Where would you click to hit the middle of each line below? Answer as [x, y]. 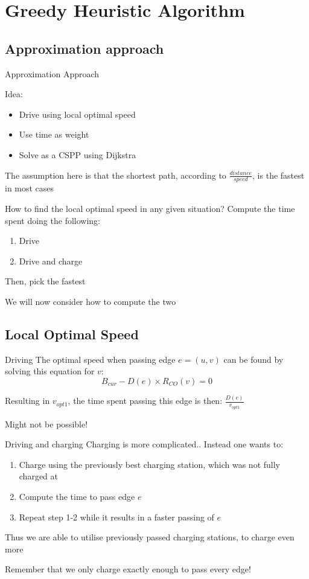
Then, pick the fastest [45, 281]
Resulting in [27, 401]
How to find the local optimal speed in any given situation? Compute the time [150, 208]
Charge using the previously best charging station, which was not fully [149, 464]
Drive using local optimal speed [77, 114]
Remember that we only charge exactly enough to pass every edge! [128, 569]
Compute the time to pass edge [77, 497]
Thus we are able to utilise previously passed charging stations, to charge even [150, 537]
